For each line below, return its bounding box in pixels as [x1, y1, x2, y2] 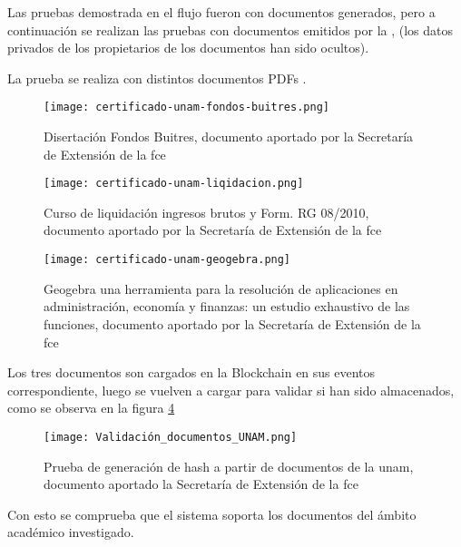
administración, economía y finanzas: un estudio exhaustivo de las [44, 297, 410, 316]
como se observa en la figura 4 [7, 398, 175, 417]
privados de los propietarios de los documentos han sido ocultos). [7, 38, 369, 57]
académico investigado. [7, 523, 134, 542]
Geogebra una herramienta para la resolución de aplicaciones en [44, 278, 398, 298]
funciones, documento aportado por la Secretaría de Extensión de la [44, 314, 421, 333]
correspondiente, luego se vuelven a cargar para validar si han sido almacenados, [7, 380, 455, 399]
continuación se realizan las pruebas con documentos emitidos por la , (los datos [7, 20, 454, 39]
